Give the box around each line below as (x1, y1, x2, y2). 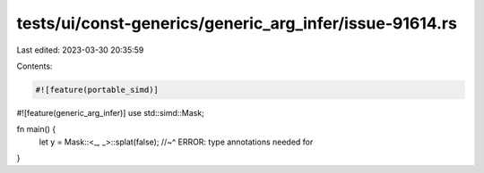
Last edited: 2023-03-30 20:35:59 (16, 45, 144, 55)
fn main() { (16, 124, 56, 135)
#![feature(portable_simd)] (35, 85, 159, 95)
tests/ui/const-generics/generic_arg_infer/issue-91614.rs (16, 13, 457, 33)
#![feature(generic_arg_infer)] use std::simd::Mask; (16, 107, 205, 118)
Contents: (16, 61, 53, 71)
